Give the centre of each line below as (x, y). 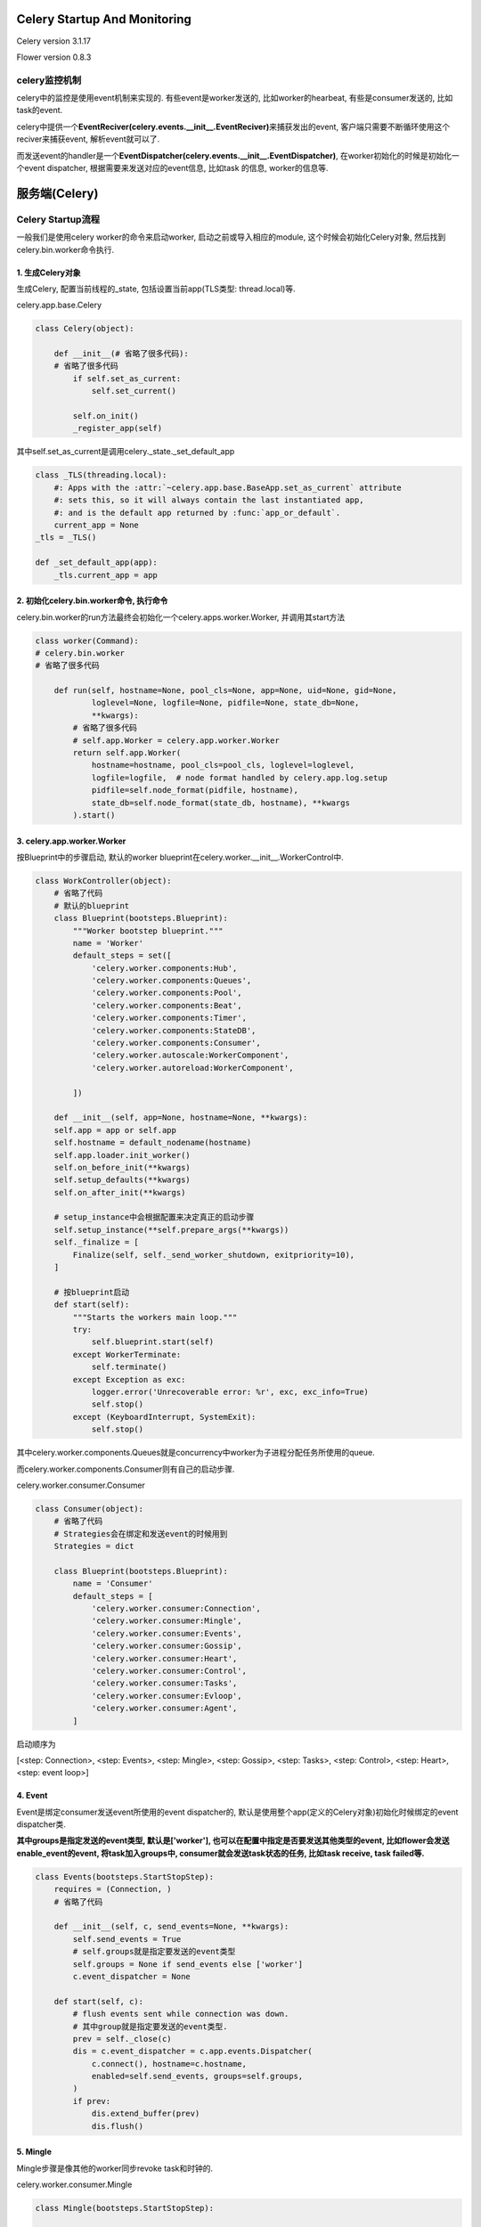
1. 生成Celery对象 (49, 273)
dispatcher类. (41, 1824)
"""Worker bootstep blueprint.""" (148, 930)
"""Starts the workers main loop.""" (155, 1317)
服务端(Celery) (57, 193)
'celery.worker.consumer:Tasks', (164, 1683)
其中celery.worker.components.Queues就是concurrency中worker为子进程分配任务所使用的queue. (196, 1453)
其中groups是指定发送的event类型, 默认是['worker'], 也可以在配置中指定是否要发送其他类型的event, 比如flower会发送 (233, 1840)
